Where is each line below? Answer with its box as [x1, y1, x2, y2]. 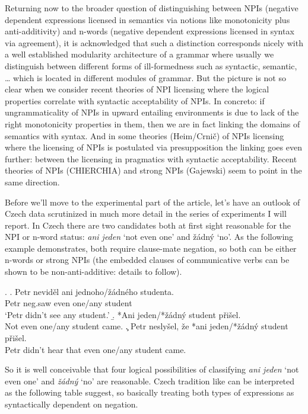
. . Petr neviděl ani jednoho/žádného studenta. [5, 285, 174, 297]
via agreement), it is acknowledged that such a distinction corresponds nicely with [5, 36, 303, 49]
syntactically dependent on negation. [5, 398, 138, 410]
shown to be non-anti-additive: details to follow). [5, 265, 182, 278]
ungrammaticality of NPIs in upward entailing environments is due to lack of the [5, 106, 299, 118]
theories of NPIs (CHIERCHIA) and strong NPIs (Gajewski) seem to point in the [5, 164, 302, 176]
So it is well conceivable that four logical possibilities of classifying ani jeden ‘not [5, 363, 299, 376]
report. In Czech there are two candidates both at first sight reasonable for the [5, 219, 291, 231]
